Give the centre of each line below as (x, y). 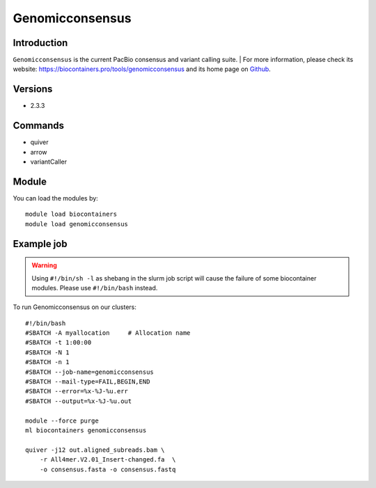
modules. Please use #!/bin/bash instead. (95, 288)
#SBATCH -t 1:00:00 (58, 343)
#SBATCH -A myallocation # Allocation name (108, 333)
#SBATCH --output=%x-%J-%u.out (79, 401)
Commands (39, 126)
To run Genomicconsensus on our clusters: (75, 307)
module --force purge (62, 420)
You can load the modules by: (56, 198)
